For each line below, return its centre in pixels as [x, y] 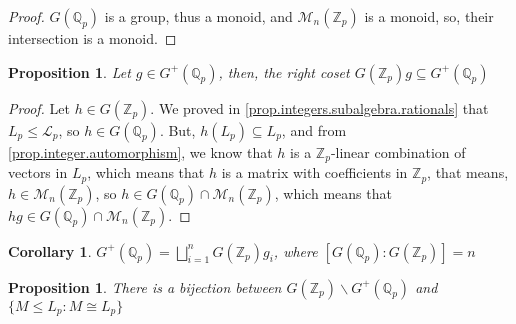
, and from [314, 129]
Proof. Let [39, 107]
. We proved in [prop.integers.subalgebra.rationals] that [319, 107]
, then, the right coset [284, 71]
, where [295, 250]
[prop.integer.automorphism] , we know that [140, 151]
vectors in [38, 172]
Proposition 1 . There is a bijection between [145, 286]
